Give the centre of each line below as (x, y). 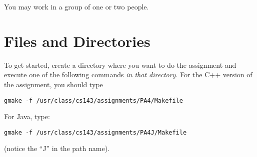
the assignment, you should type (53, 84)
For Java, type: (27, 116)
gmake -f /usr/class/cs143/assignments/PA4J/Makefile (95, 132)
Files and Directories (77, 41)
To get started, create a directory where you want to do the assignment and (120, 65)
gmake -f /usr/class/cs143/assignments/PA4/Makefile (93, 100)
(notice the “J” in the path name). (57, 148)
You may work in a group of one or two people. (76, 6)
